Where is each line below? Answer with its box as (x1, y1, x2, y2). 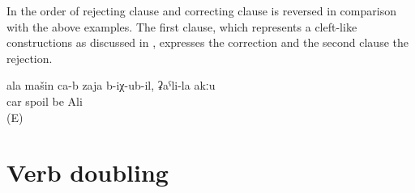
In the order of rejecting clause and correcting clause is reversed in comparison (6, 2, 396, 19)
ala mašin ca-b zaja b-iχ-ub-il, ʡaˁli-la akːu (6, 77, 216, 94)
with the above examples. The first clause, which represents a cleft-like (6, 18, 357, 35)
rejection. (6, 49, 53, 66)
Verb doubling (6, 156, 169, 189)
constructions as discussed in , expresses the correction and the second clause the (6, 34, 409, 51)
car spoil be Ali (6, 92, 83, 109)
